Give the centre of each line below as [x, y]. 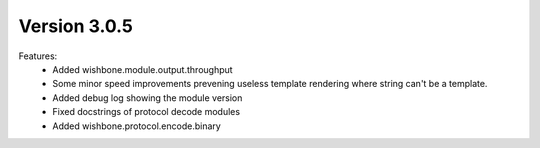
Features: [38, 56]
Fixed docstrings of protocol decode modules [146, 112]
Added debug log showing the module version [147, 97]
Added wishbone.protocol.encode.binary [137, 126]
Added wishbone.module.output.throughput [143, 69]
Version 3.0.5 [76, 26]
